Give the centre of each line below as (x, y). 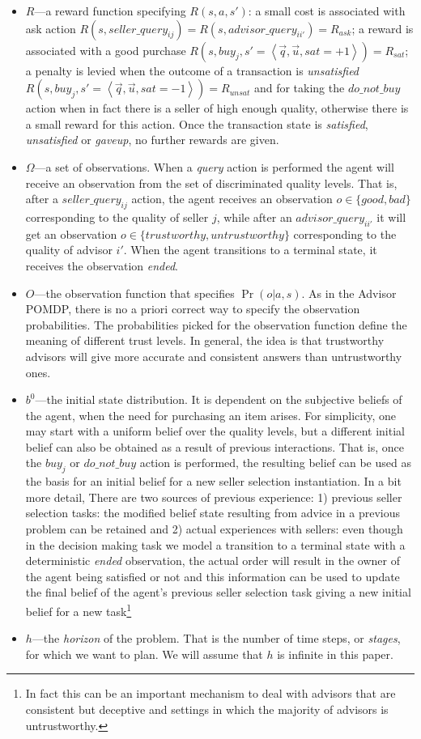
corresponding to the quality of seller (117, 217)
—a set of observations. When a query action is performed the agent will (214, 166)
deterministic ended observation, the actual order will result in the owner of (213, 561)
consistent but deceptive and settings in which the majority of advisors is (207, 709)
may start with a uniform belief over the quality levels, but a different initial (215, 431)
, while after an (254, 217)
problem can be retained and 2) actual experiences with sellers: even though (214, 529)
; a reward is (383, 28)
